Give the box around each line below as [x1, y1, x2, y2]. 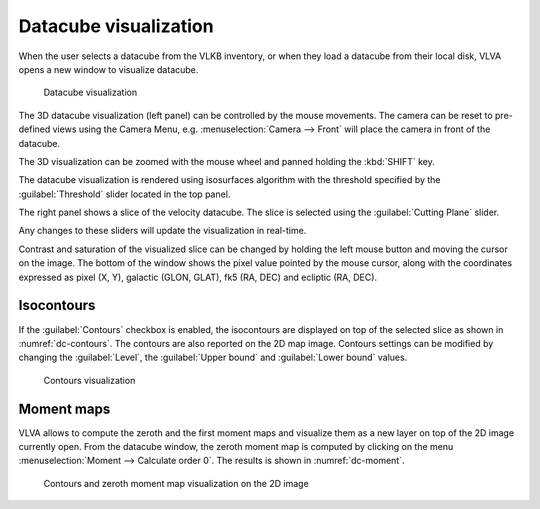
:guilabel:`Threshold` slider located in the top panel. [18, 188, 231, 200]
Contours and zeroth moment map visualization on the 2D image [43, 477, 309, 489]
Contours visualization [43, 374, 136, 386]
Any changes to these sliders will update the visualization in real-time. [18, 225, 307, 237]
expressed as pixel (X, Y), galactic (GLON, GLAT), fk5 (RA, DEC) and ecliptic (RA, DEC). [18, 271, 378, 283]
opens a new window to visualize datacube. [18, 63, 199, 75]
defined [18, 123, 51, 135]
